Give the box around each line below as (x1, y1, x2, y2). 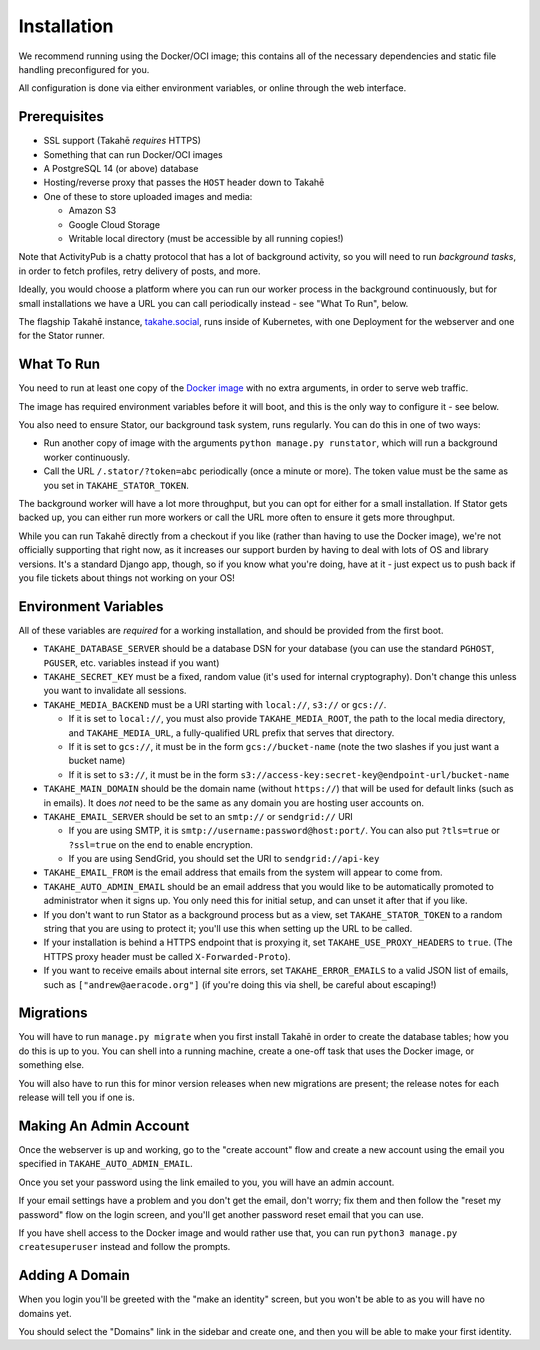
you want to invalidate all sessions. (43, 685, 187, 697)
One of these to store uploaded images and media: (43, 190, 253, 202)
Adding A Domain (18, 1267, 130, 1284)
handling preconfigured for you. (18, 63, 150, 75)
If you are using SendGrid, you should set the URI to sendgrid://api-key (68, 853, 380, 865)
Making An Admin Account (18, 1117, 190, 1134)
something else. (18, 1059, 85, 1071)
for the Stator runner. (18, 330, 105, 342)
